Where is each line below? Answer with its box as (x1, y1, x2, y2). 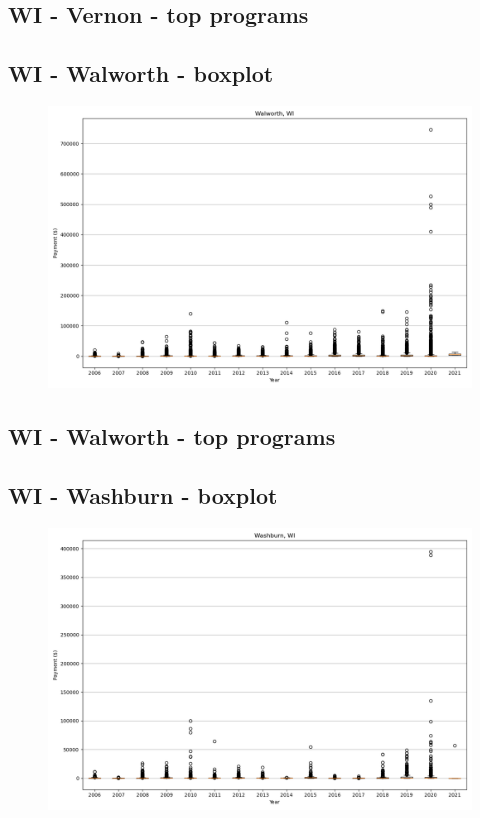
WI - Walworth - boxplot (8, 58, 274, 89)
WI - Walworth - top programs (8, 421, 336, 452)
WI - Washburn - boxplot (8, 480, 278, 511)
